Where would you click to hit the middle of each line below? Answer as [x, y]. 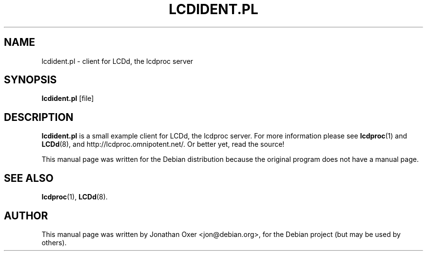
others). [54, 242]
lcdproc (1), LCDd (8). [75, 197]
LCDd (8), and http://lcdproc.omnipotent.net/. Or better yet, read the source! [163, 144]
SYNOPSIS [30, 80]
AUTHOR [26, 216]
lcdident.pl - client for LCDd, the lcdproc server [117, 61]
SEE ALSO [29, 178]
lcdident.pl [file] [68, 98]
